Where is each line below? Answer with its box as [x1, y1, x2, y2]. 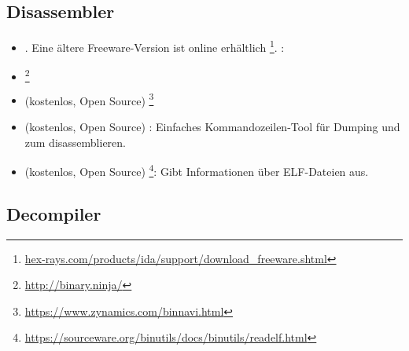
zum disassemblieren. [24, 133, 126, 150]
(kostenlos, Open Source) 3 [24, 90, 154, 108]
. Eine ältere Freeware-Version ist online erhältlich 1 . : [24, 37, 285, 55]
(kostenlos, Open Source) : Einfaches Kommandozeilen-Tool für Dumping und [24, 119, 400, 135]
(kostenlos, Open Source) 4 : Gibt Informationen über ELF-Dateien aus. [24, 161, 369, 179]
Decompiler [6, 201, 101, 225]
